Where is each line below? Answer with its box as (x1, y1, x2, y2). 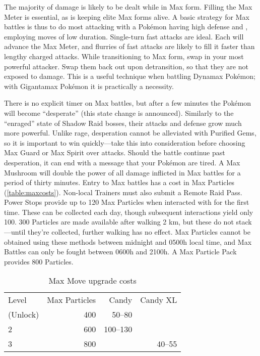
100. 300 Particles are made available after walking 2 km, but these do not (4, 216, 234, 227)
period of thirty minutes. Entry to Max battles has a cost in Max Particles (4, 177, 235, 188)
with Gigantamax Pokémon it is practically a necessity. (4, 80, 174, 91)
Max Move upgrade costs (48, 275, 137, 287)
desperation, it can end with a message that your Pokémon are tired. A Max (4, 157, 240, 167)
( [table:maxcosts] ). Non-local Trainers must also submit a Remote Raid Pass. (4, 187, 242, 197)
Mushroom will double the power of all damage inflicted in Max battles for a (4, 167, 241, 177)
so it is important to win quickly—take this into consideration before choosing (4, 137, 245, 148)
